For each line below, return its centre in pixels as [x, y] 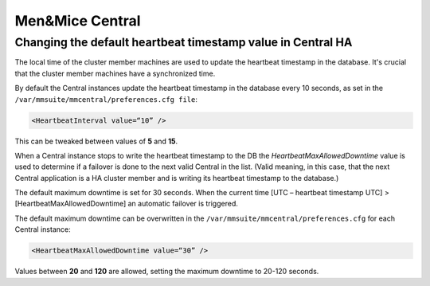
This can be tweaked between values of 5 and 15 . [96, 141]
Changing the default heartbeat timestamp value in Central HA [184, 42]
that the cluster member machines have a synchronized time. [115, 73]
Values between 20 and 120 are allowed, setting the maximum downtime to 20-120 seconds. [167, 272]
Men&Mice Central [78, 21]
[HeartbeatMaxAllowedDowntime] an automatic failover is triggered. [126, 204]
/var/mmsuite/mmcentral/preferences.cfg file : [106, 99]
